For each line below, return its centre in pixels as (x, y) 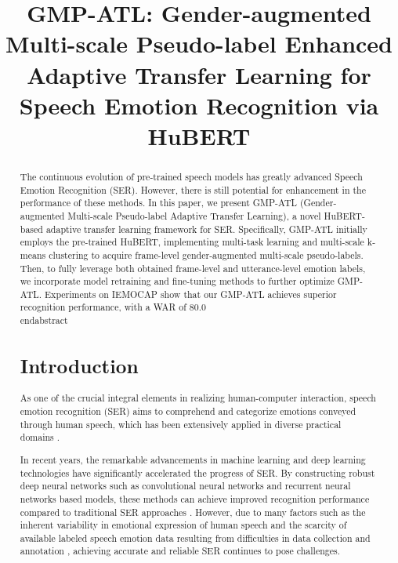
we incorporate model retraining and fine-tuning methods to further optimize (177, 281)
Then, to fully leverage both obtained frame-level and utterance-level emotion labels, (193, 268)
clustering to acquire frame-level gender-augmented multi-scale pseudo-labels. (206, 254)
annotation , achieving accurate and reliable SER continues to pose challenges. (180, 551)
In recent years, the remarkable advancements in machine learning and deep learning (193, 459)
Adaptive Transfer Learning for (199, 74)
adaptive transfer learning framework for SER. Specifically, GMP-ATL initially (206, 229)
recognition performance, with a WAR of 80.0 (113, 307)
